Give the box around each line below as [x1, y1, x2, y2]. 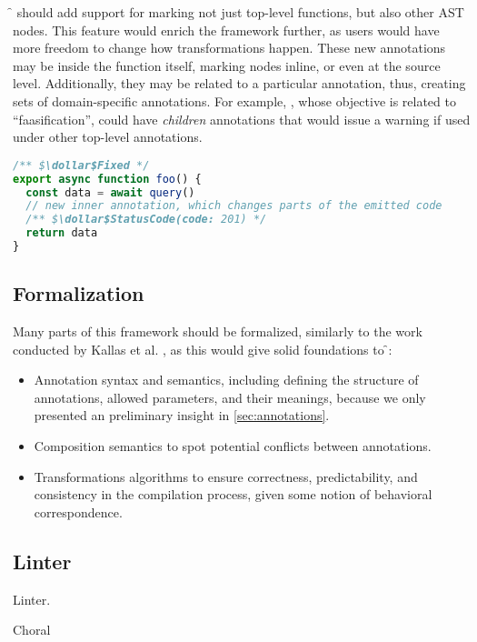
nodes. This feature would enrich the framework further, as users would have [13, 20, 440, 39]
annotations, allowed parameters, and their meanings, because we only [34, 387, 426, 406]
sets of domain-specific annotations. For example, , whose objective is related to [13, 91, 456, 110]
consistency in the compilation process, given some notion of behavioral [34, 485, 432, 504]
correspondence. [34, 502, 123, 521]
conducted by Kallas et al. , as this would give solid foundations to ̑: [13, 339, 393, 358]
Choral [13, 620, 51, 639]
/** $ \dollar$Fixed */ [13, 158, 150, 172]
